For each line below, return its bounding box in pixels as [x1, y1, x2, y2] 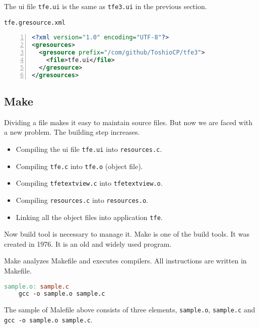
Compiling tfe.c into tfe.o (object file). [16, 160, 143, 171]
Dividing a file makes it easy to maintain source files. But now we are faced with [4, 117, 253, 127]
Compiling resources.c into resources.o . [16, 194, 148, 205]
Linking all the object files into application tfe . [16, 211, 163, 222]
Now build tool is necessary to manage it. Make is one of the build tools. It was [4, 229, 249, 239]
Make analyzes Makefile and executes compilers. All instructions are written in [4, 255, 247, 266]
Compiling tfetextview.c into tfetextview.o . [16, 178, 163, 188]
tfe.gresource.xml [4, 19, 66, 26]
